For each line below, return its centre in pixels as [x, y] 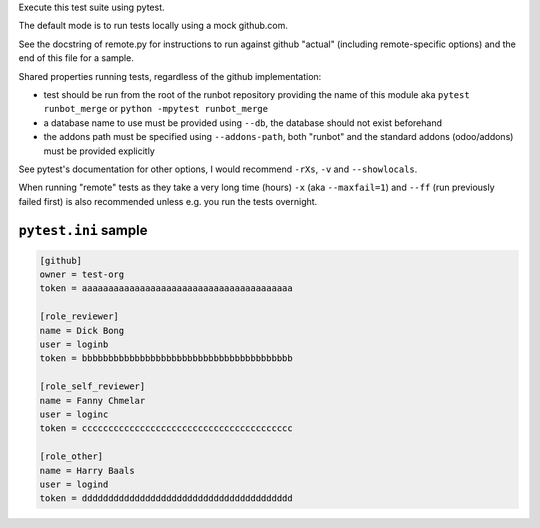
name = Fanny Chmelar [92, 400]
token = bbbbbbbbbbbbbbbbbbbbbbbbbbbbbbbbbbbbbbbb [166, 358]
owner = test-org [82, 274]
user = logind [74, 484]
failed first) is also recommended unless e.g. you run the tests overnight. [168, 201]
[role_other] [71, 456]
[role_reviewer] [79, 316]
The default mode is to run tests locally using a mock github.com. [153, 26]
